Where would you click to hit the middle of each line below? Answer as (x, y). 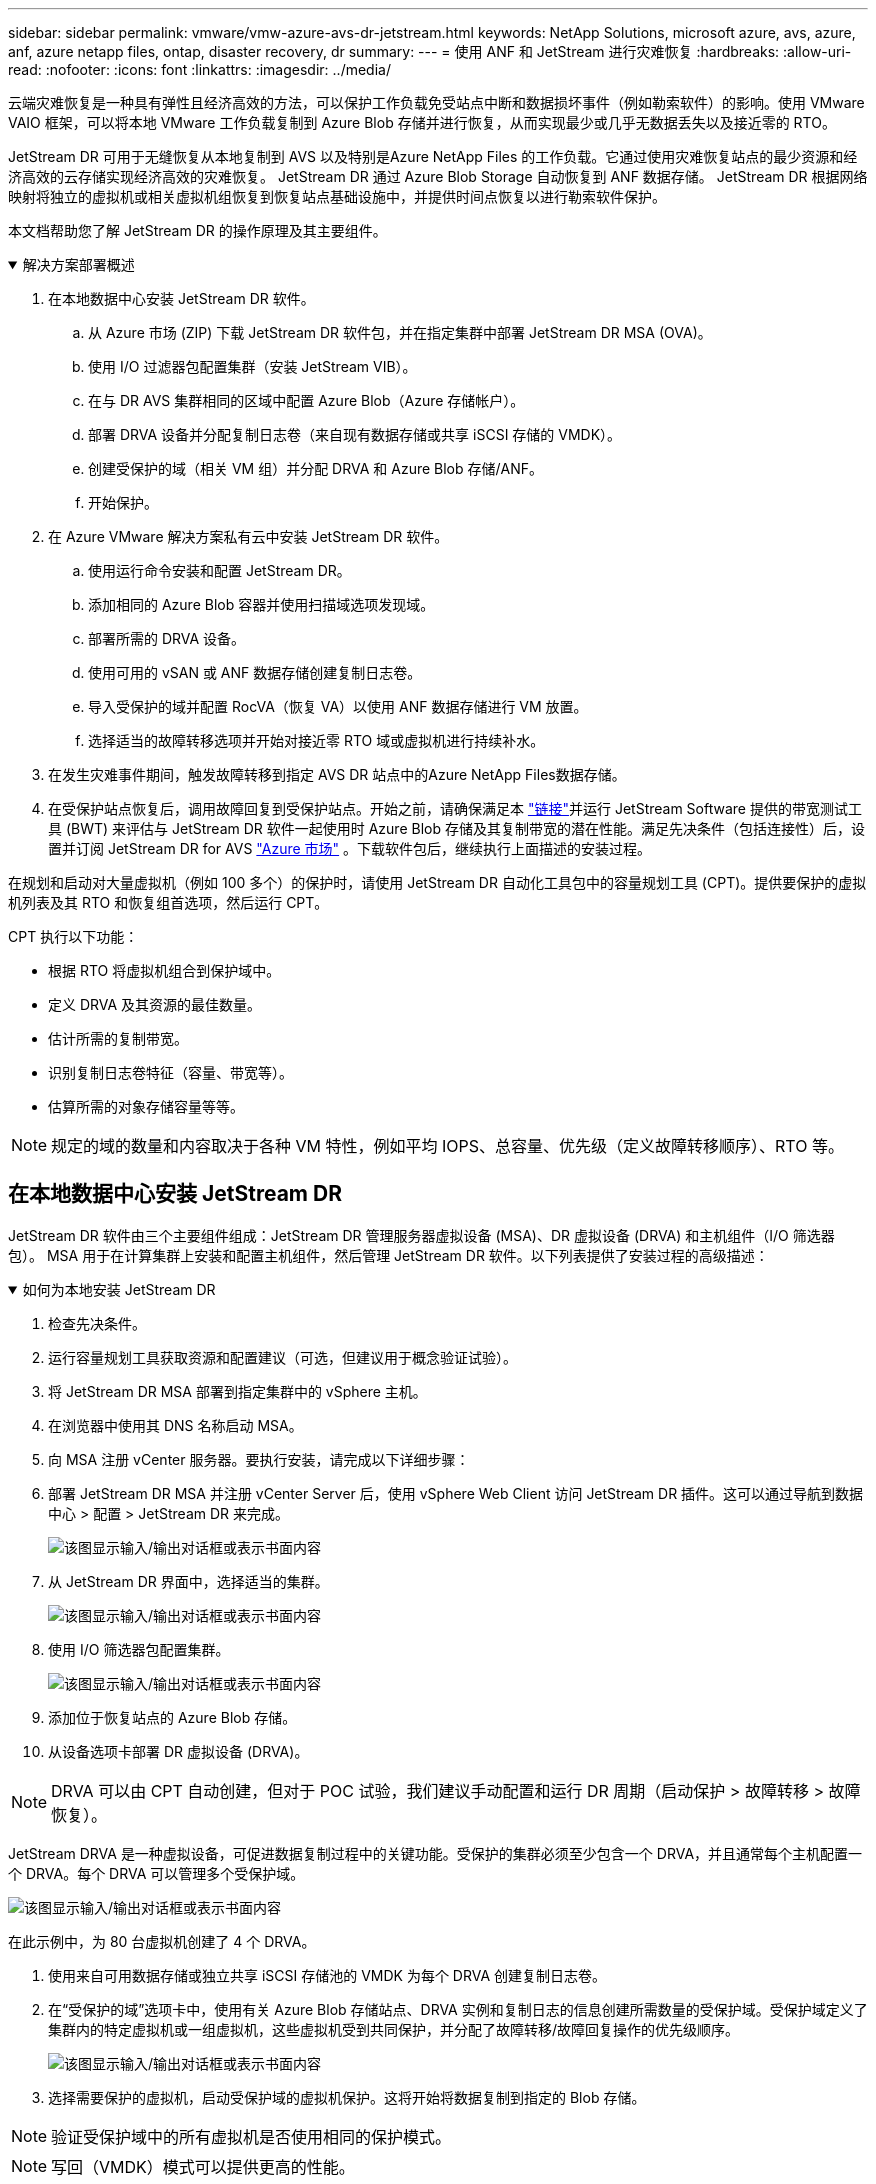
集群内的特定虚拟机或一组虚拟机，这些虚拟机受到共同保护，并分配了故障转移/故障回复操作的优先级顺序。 (394, 2029)
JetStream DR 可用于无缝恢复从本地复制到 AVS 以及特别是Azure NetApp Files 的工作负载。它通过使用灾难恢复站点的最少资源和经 (433, 156)
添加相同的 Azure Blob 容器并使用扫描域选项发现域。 (261, 604)
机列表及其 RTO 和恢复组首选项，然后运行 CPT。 (168, 902)
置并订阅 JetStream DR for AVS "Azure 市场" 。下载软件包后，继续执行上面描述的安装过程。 (350, 848)
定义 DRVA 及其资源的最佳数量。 (155, 1004)
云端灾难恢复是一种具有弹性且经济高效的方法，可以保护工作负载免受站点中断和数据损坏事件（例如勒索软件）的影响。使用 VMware (436, 102)
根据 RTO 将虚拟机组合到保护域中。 (164, 970)
